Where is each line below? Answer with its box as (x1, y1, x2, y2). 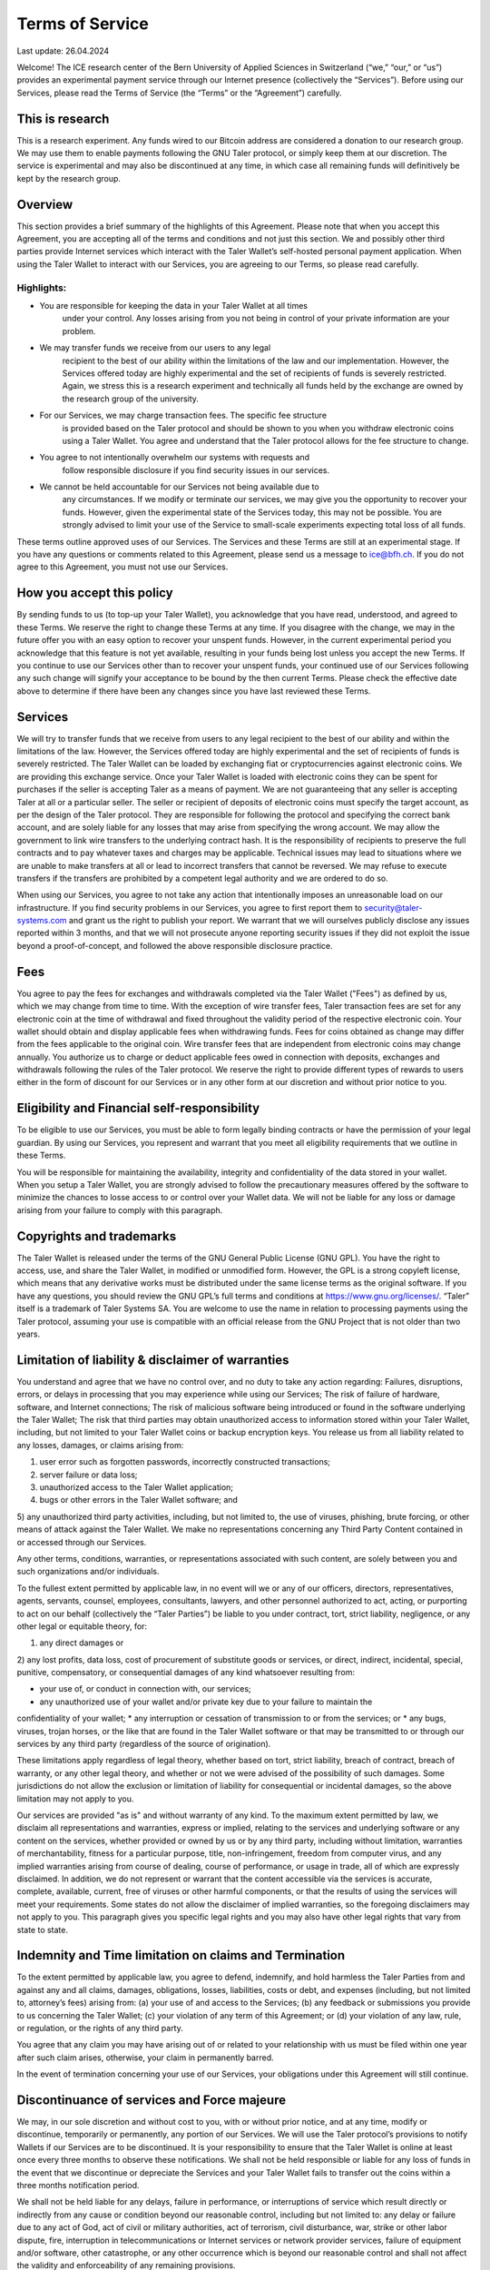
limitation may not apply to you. (16, 1793, 134, 1804)
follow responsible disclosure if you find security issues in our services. (62, 464, 330, 476)
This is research (16, 111, 110, 126)
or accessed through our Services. (16, 1536, 147, 1547)
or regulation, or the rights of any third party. (16, 2022, 183, 2033)
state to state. (16, 1924, 68, 1935)
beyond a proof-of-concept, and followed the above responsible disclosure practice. (16, 940, 333, 951)
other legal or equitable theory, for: (16, 1621, 148, 1632)
